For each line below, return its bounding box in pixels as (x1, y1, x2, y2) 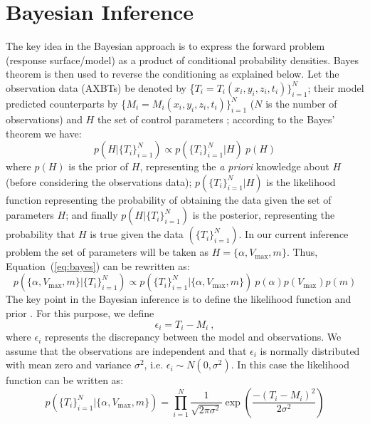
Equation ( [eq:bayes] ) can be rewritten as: (6, 258, 190, 273)
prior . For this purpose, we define (6, 306, 154, 321)
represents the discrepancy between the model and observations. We (45, 329, 342, 344)
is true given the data (90, 227, 184, 242)
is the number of (265, 95, 337, 110)
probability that (6, 227, 75, 242)
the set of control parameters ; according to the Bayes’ (97, 111, 335, 126)
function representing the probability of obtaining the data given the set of (6, 192, 332, 207)
